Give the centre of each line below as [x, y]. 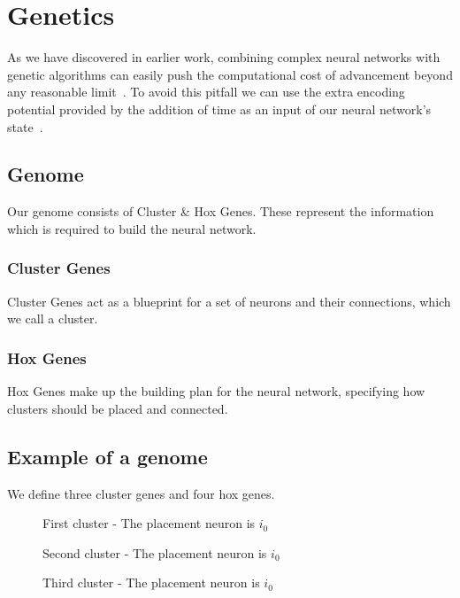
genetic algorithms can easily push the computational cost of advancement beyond [230, 74]
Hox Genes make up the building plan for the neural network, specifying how [216, 391]
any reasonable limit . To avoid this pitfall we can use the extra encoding [206, 92]
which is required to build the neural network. [132, 228]
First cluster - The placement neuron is [149, 523]
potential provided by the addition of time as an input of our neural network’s [219, 109]
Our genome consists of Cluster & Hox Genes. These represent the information [221, 211]
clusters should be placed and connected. [118, 408]
